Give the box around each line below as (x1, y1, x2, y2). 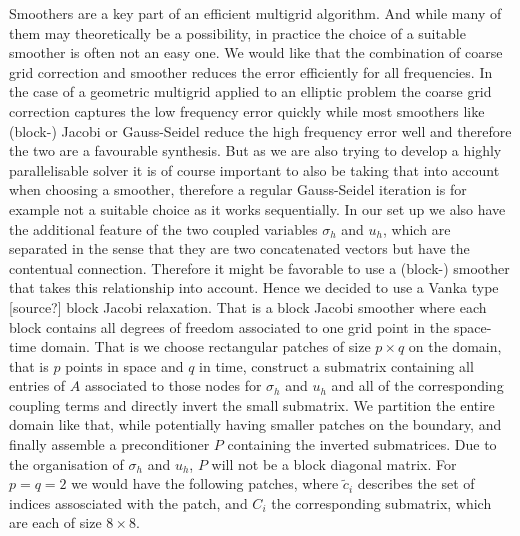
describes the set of (357, 473, 475, 494)
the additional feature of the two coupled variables (9, 218, 318, 239)
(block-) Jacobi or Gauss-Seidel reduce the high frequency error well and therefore (9, 120, 512, 141)
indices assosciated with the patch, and (9, 492, 248, 513)
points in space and (65, 355, 184, 376)
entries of (9, 375, 66, 396)
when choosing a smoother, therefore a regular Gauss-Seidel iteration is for (9, 179, 467, 200)
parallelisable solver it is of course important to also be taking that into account (9, 159, 500, 180)
